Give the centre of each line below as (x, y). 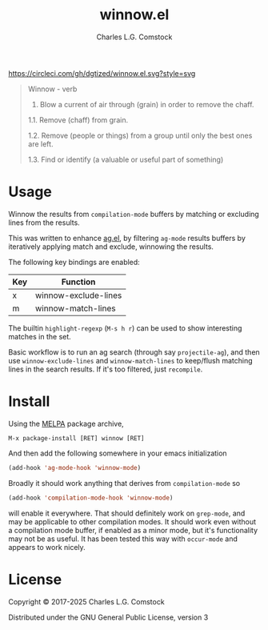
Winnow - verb (52, 89)
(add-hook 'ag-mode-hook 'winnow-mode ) (75, 467)
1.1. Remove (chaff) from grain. (78, 120)
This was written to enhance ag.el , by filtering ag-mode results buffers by (127, 238)
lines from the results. (44, 223)
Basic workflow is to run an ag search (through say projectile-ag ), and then (134, 352)
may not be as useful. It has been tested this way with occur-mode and (123, 539)
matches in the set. (40, 336)
